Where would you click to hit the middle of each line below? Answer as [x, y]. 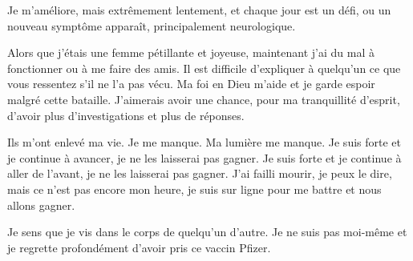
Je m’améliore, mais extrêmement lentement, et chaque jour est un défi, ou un [199, 10]
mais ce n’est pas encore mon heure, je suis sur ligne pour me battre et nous [194, 189]
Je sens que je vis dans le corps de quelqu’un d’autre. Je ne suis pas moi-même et [207, 232]
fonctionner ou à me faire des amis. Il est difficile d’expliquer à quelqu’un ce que [204, 68]
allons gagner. [41, 205]
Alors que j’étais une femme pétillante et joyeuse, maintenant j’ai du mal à [191, 52]
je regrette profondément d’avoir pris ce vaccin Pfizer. [139, 247]
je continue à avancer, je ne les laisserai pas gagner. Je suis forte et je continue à [204, 157]
